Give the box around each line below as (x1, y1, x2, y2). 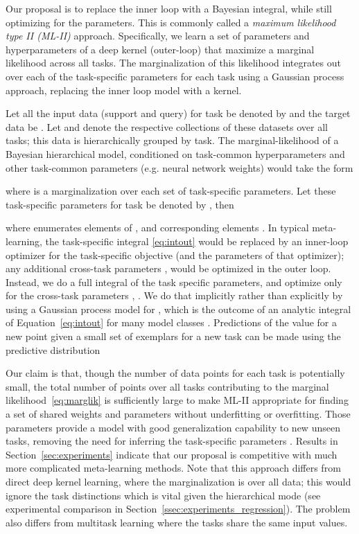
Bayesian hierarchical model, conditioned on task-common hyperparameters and (6, 146, 345, 161)
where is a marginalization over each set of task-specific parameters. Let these (6, 184, 336, 198)
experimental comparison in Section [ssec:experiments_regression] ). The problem (6, 501, 351, 516)
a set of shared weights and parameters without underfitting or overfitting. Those (6, 407, 351, 421)
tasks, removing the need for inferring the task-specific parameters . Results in (6, 434, 338, 448)
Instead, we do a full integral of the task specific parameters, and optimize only (6, 274, 342, 289)
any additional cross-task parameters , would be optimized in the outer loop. (6, 261, 331, 276)
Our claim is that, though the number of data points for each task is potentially (6, 366, 345, 380)
